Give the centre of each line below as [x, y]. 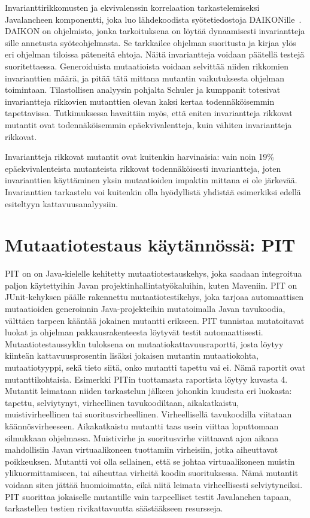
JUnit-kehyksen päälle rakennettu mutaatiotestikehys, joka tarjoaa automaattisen [154, 297]
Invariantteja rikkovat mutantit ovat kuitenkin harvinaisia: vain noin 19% [139, 157]
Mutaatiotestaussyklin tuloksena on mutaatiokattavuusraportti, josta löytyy [144, 343]
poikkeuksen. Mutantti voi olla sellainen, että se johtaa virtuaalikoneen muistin [150, 461]
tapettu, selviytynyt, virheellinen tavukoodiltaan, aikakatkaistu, [122, 402]
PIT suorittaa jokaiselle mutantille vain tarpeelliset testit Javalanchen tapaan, [148, 496]
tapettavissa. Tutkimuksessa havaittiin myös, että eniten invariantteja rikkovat [149, 113]
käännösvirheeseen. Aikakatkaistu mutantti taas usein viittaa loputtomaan [142, 425]
